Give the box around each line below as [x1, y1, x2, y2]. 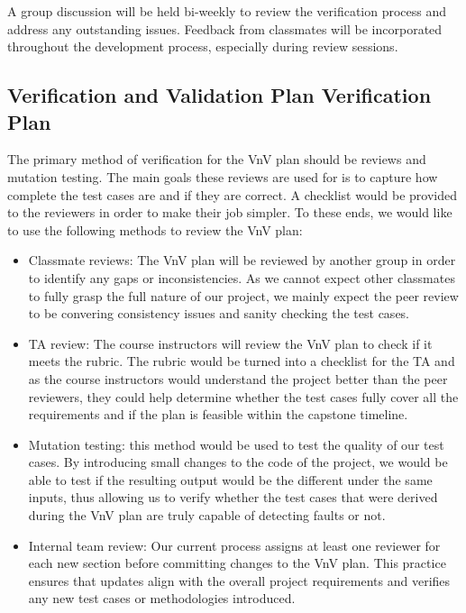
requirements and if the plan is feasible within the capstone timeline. [28, 405, 408, 424]
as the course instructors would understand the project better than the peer [28, 369, 448, 388]
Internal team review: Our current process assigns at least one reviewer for [28, 535, 441, 554]
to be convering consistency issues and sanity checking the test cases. [28, 304, 410, 323]
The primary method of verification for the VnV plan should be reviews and [7, 150, 426, 169]
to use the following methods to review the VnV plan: [7, 220, 303, 239]
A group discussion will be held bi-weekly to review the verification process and [7, 2, 447, 20]
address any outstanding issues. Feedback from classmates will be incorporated [7, 19, 443, 38]
